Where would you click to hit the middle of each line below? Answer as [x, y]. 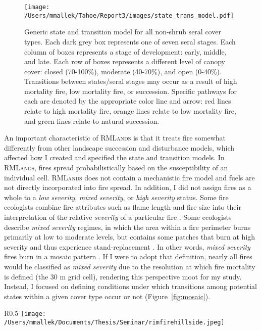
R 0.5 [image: [25, 313]
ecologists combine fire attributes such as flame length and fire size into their [123, 207]
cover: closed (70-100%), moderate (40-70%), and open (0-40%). [123, 71]
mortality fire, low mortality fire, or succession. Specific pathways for [130, 91]
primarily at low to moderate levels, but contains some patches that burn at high [130, 237]
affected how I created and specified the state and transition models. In [114, 157]
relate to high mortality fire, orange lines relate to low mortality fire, [130, 111]
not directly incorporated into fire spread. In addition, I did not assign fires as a [128, 187]
